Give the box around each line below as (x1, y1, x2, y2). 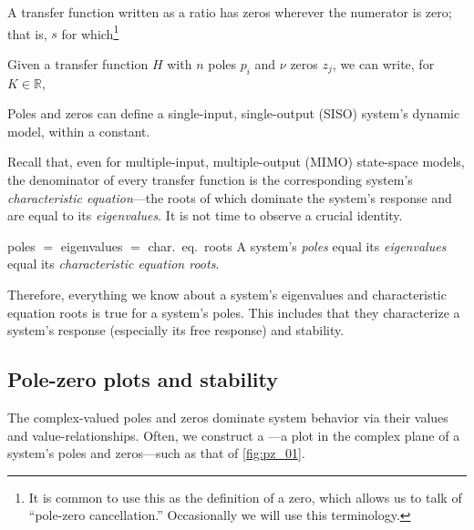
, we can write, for (332, 54, 435, 73)
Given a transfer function (7, 54, 149, 73)
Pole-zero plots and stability (7, 365, 279, 393)
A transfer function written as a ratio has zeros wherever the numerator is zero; (7, 3, 452, 21)
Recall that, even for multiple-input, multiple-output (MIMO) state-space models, (7, 152, 465, 171)
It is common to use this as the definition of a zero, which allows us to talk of (28, 487, 462, 506)
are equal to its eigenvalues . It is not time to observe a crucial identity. (7, 206, 403, 225)
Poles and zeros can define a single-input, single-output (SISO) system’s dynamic (7, 104, 460, 123)
